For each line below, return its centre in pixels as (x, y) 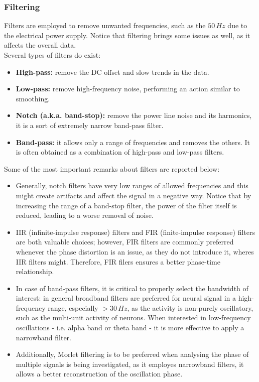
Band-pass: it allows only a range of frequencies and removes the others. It (133, 142)
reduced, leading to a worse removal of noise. (85, 215)
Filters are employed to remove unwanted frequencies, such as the (105, 25)
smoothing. (33, 98)
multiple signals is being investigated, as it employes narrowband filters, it (130, 364)
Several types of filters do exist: (52, 55)
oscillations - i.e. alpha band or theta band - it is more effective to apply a (130, 328)
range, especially (73, 307)
